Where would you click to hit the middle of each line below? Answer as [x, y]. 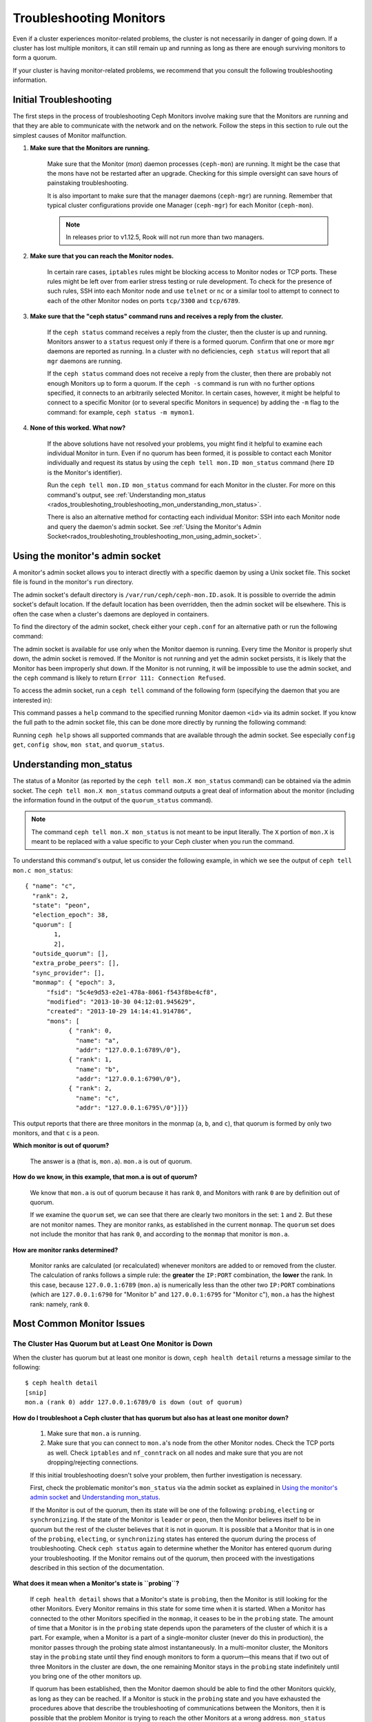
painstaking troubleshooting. [88, 183]
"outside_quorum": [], [70, 954]
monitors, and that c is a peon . [56, 1133]
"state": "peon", [61, 905]
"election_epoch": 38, [70, 915]
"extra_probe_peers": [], [76, 963]
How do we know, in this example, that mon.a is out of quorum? [105, 1177]
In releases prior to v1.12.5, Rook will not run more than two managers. [165, 237]
